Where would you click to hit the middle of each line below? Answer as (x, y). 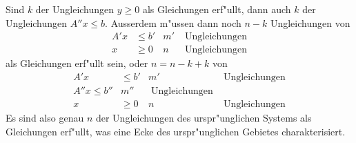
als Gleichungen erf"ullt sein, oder (77, 63)
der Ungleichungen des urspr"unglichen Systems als (204, 117)
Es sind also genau (45, 117)
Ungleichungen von (310, 22)
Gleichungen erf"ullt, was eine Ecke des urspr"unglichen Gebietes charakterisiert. (176, 131)
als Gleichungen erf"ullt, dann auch (217, 9)
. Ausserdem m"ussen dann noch (173, 22)
